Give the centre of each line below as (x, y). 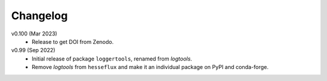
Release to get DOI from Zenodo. (73, 41)
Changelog (39, 16)
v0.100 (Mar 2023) (34, 34)
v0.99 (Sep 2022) (33, 50)
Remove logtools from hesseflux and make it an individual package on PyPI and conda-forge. (150, 67)
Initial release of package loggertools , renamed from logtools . (112, 58)
